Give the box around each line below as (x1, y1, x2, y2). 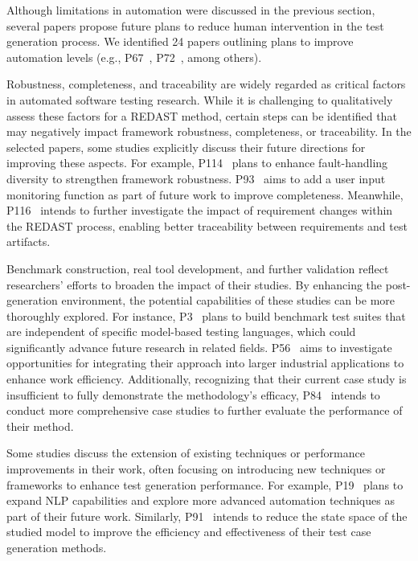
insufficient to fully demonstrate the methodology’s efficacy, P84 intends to (6, 386, 380, 403)
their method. (6, 417, 74, 434)
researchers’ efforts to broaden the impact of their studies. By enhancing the (6, 276, 383, 293)
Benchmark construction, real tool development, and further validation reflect (6, 260, 389, 276)
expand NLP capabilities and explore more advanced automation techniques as (6, 492, 395, 509)
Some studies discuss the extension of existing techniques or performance (6, 444, 365, 461)
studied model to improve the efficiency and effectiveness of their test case (6, 523, 371, 540)
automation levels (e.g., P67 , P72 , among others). (6, 48, 262, 65)
